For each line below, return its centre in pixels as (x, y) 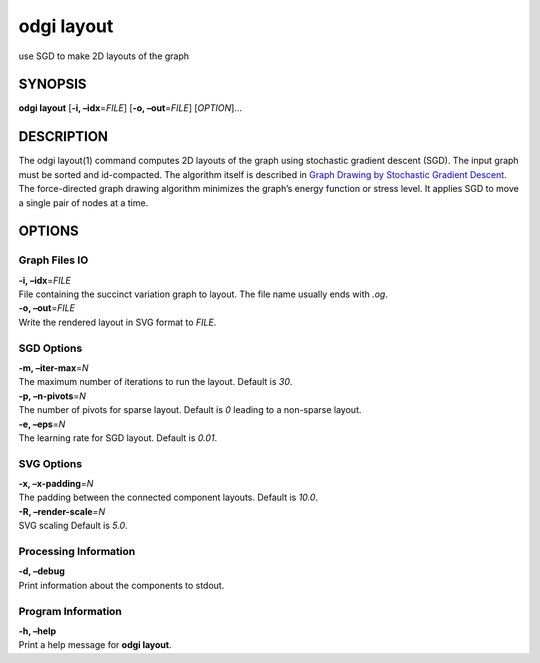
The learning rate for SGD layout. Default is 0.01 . (118, 437)
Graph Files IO (53, 260)
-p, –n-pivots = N (52, 396)
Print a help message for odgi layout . (95, 645)
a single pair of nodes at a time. (83, 202)
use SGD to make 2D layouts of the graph (104, 56)
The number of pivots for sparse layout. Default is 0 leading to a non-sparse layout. (190, 410)
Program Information (70, 611)
